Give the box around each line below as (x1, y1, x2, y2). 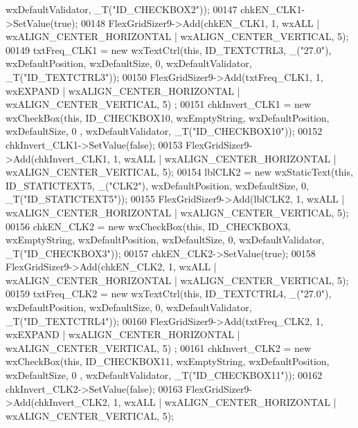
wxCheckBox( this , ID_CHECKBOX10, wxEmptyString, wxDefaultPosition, (6, 110, 330, 124)
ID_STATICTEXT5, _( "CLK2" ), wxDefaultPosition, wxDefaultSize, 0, (6, 178, 309, 192)
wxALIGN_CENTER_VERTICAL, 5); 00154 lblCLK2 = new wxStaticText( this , (6, 165, 353, 179)
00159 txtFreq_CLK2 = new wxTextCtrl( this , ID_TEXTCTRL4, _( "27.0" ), (6, 286, 332, 301)
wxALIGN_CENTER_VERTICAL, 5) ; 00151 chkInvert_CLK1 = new (6, 97, 312, 111)
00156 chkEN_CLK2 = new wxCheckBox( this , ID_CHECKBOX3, (6, 218, 291, 233)
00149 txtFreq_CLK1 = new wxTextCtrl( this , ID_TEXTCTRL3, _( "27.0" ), (6, 42, 332, 57)
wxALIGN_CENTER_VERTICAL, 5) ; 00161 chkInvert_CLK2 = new (6, 340, 312, 355)
